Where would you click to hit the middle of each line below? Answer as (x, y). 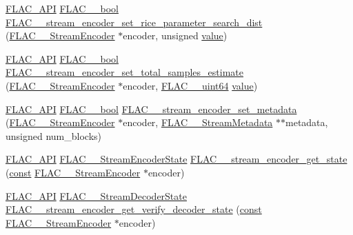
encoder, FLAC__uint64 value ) (190, 85)
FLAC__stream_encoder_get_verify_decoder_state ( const (134, 209)
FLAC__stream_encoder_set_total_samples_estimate (124, 72)
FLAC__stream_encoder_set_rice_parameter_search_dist (134, 22)
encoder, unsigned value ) (175, 35)
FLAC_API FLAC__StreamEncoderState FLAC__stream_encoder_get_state (176, 159)
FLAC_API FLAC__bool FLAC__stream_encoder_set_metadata (151, 109)
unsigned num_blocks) (54, 135)
